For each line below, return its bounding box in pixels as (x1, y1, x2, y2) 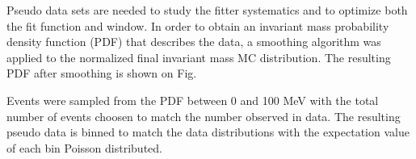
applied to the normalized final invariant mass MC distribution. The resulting (6, 48, 391, 65)
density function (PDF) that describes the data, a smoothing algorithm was (6, 33, 381, 50)
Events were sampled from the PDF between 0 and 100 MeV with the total (6, 91, 379, 108)
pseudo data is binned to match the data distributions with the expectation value (6, 123, 410, 140)
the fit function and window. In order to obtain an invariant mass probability (6, 17, 389, 34)
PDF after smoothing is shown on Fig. (6, 65, 197, 82)
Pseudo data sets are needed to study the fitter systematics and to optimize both (6, 2, 408, 18)
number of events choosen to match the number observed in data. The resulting (6, 107, 401, 124)
